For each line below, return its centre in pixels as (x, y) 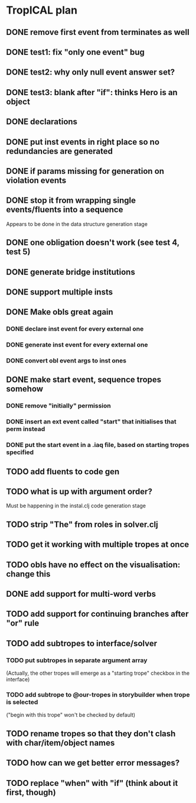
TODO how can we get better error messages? (93, 763)
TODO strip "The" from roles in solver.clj (82, 524)
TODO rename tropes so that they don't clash (91, 734)
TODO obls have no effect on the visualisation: (93, 564)
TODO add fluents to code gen (63, 472)
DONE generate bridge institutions (71, 272)
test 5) (18, 252)
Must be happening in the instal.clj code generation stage (76, 506)
